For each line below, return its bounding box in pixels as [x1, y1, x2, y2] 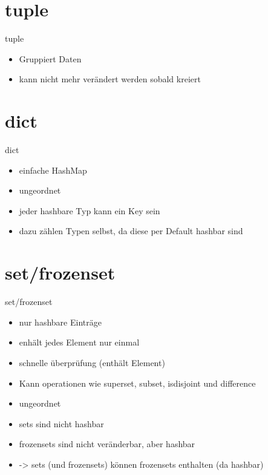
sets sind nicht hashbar [19, 417, 104, 430]
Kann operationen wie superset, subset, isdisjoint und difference [19, 376, 256, 389]
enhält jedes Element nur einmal [19, 336, 140, 349]
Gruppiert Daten [19, 52, 82, 65]
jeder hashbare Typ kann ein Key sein [19, 204, 160, 217]
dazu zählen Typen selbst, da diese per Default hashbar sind [19, 224, 243, 237]
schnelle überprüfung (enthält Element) [19, 356, 165, 369]
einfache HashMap [19, 163, 87, 176]
